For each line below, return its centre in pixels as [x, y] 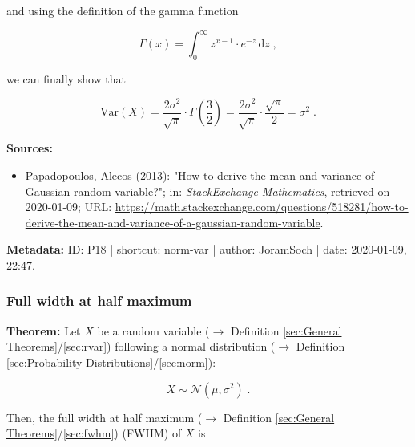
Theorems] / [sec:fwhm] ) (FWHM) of [94, 433]
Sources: [30, 148]
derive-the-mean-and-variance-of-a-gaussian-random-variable [173, 222]
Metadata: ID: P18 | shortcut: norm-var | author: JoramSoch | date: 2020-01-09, [207, 249]
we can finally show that [66, 78]
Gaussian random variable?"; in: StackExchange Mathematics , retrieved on [207, 191]
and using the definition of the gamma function [123, 10]
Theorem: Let [44, 330]
